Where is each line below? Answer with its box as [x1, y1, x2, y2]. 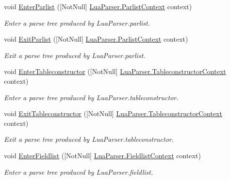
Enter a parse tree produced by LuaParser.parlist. [4, 17, 150, 28]
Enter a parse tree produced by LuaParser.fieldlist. [4, 166, 153, 177]
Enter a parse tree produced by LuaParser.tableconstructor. [4, 92, 179, 102]
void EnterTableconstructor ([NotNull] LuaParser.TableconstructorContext [4, 66, 226, 76]
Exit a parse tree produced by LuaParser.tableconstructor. [4, 134, 174, 144]
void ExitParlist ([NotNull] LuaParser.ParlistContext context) [4, 34, 188, 44]
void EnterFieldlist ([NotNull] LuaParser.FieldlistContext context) [4, 150, 201, 160]
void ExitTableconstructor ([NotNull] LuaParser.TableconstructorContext [4, 108, 222, 119]
